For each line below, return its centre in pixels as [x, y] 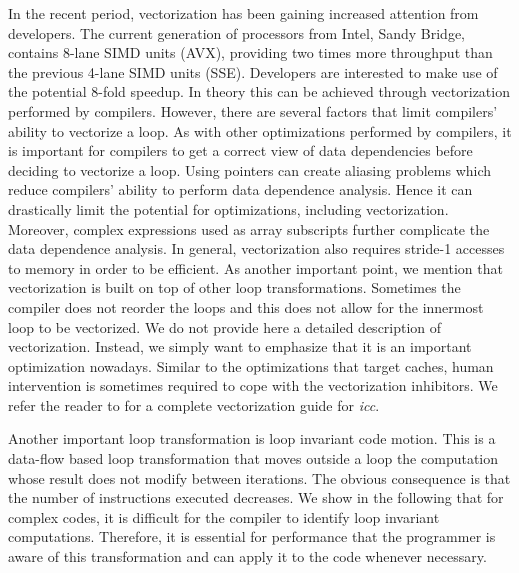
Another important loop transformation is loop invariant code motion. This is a [252, 438]
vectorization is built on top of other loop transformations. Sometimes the [234, 287]
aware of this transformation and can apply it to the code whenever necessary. [247, 556]
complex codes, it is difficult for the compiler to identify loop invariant [224, 516]
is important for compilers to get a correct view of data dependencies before [240, 150]
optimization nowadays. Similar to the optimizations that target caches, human [251, 365]
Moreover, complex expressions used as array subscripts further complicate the [249, 228]
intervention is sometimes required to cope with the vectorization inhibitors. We [253, 385]
